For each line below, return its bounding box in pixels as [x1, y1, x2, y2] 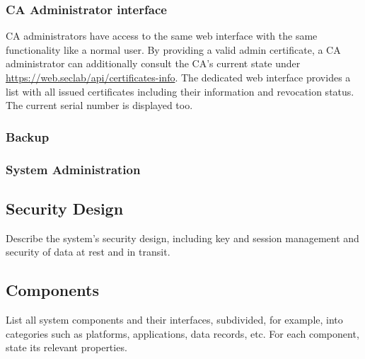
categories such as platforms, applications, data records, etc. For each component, [6, 326, 359, 341]
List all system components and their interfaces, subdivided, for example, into [6, 312, 343, 327]
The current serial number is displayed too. [6, 98, 193, 113]
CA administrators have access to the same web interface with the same [6, 28, 318, 43]
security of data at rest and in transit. [6, 244, 170, 259]
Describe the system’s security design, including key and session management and [6, 230, 359, 245]
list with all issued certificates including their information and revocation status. [6, 84, 354, 98]
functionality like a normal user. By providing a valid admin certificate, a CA [6, 42, 341, 57]
